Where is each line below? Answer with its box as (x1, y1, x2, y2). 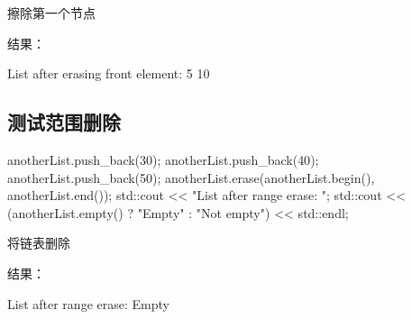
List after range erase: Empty (7, 294, 169, 313)
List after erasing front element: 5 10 (7, 64, 210, 83)
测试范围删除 (7, 108, 121, 136)
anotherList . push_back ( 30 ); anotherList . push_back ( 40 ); (7, 150, 319, 169)
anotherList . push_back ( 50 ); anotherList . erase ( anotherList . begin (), (7, 168, 375, 187)
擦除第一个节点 (7, 4, 96, 22)
